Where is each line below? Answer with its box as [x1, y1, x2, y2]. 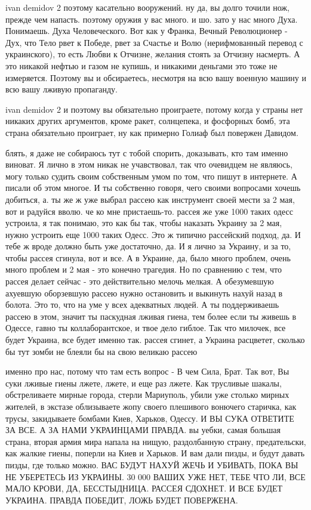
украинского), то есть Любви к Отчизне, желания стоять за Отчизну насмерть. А [5, 48, 300, 60]
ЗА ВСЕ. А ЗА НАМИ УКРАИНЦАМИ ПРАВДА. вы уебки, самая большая [5, 424, 281, 436]
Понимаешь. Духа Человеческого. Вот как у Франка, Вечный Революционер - [5, 24, 288, 37]
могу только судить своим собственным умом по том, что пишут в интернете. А [5, 169, 297, 182]
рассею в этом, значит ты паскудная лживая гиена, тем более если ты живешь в [5, 310, 297, 322]
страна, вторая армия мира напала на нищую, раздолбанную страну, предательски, [5, 435, 306, 447]
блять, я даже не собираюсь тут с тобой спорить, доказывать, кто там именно [5, 146, 288, 159]
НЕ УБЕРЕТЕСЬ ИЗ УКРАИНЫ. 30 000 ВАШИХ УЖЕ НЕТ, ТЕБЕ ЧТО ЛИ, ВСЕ [5, 470, 306, 483]
